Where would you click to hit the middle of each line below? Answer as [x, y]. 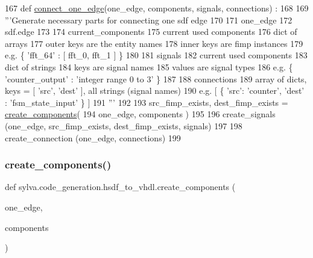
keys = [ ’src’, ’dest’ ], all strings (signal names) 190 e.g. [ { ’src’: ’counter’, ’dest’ [155, 91]
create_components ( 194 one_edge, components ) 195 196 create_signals [140, 114]
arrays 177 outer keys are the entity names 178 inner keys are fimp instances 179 [154, 43]
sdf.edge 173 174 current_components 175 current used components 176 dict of [151, 32]
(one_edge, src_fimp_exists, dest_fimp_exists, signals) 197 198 [124, 125]
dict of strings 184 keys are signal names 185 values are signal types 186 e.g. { [149, 66]
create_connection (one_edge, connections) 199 [93, 137]
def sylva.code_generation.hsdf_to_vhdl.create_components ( [120, 187]
